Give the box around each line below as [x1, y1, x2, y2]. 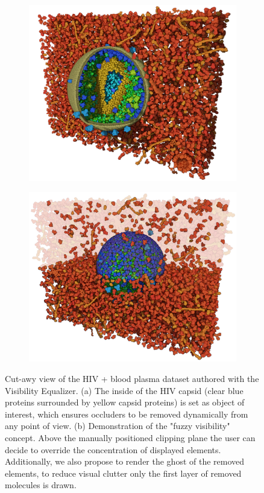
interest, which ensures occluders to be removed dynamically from [5, 407, 248, 420]
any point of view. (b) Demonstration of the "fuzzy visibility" [5, 419, 230, 432]
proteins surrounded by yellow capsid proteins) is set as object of [5, 396, 245, 409]
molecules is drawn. [5, 479, 77, 491]
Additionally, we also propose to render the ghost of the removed [5, 455, 245, 468]
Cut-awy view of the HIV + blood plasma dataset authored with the [5, 372, 259, 384]
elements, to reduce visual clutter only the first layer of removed [5, 466, 242, 479]
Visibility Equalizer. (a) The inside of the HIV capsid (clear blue [5, 384, 244, 396]
